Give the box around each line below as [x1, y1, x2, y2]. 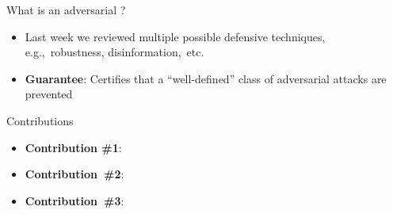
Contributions [6, 112, 74, 128]
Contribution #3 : [25, 192, 124, 208]
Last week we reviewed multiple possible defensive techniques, [25, 28, 326, 44]
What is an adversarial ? [6, 2, 126, 17]
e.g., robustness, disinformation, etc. [25, 44, 204, 60]
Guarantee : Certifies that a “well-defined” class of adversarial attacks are [25, 70, 387, 86]
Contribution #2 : [25, 166, 124, 182]
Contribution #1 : [25, 139, 122, 155]
